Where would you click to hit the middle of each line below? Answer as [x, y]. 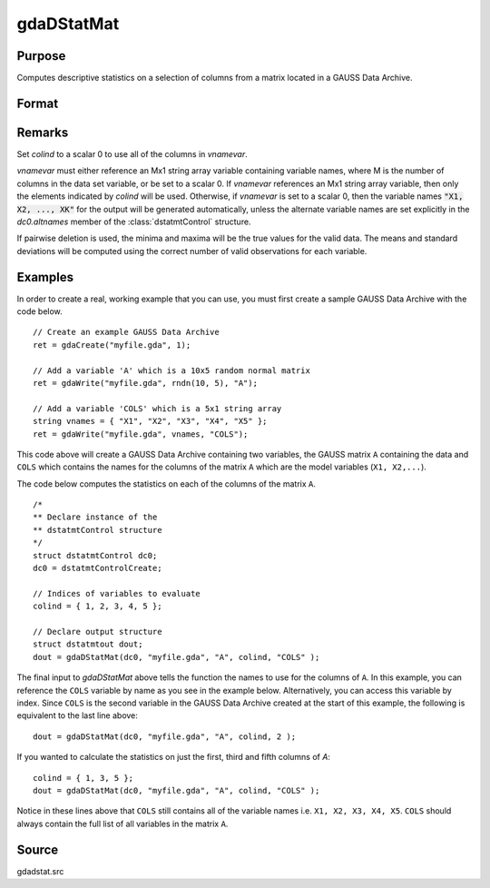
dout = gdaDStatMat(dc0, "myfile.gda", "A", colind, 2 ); [165, 736]
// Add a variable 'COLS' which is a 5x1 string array [157, 408]
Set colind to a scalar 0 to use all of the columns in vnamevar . [132, 153]
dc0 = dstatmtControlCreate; [98, 568]
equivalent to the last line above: [77, 715]
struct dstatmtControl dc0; [95, 555]
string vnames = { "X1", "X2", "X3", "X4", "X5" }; [150, 421]
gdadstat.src [40, 871]
